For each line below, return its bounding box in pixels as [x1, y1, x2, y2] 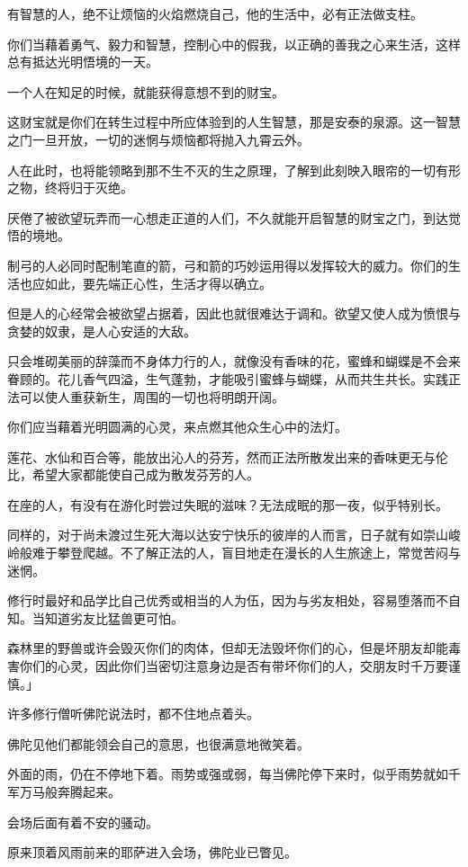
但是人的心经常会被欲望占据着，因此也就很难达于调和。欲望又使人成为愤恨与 [7, 304, 461, 323]
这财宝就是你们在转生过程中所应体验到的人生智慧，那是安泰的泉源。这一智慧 [7, 112, 461, 131]
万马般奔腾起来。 [19, 782, 121, 800]
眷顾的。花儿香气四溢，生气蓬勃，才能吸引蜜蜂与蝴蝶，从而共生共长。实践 [7, 369, 448, 388]
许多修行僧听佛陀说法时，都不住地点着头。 [7, 704, 259, 723]
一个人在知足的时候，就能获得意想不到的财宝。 [7, 82, 284, 101]
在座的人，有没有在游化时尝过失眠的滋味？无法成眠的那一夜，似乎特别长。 [7, 495, 448, 514]
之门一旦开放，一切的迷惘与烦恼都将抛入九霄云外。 [7, 130, 310, 148]
